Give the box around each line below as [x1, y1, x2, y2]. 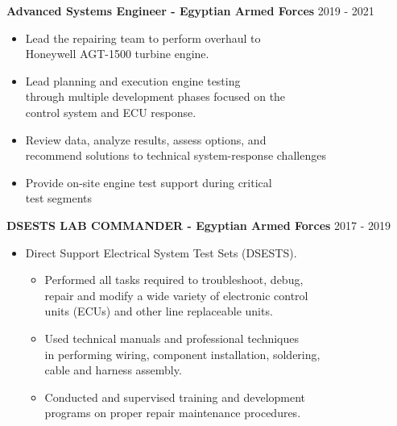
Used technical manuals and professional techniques [44, 329, 300, 346]
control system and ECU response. [25, 103, 196, 120]
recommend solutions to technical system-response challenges [25, 147, 326, 164]
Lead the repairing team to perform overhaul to [25, 29, 261, 46]
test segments [25, 190, 93, 207]
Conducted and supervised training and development [44, 388, 306, 405]
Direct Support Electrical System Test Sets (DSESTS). [25, 244, 297, 261]
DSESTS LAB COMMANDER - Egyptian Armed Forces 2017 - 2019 [6, 216, 391, 233]
